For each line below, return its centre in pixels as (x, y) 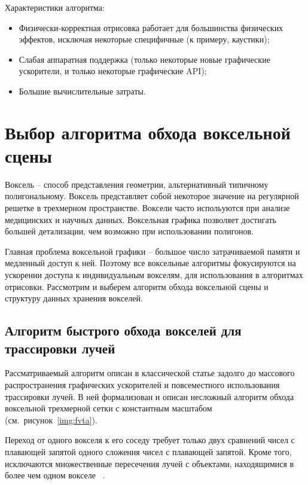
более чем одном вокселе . (55, 475)
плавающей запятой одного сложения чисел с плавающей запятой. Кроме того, (148, 451)
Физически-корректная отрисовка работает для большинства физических (151, 27)
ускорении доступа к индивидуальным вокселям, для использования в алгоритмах (154, 275)
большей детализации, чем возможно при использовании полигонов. (129, 231)
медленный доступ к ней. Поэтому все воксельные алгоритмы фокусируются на (150, 263)
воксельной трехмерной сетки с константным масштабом (109, 408)
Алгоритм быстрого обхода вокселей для (123, 330)
